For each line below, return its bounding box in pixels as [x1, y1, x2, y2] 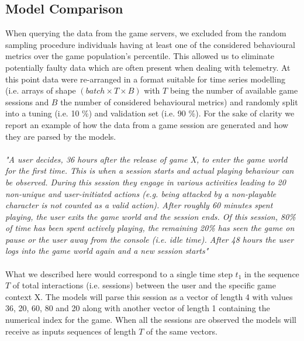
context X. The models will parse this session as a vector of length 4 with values [5, 290, 293, 302]
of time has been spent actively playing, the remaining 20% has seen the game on [5, 222, 295, 234]
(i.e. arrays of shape [5, 84, 76, 97]
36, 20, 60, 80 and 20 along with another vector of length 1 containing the [5, 302, 270, 314]
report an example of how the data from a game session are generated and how [5, 118, 289, 130]
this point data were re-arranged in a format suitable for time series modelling [5, 73, 285, 85]
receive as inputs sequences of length [5, 325, 136, 337]
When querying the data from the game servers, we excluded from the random [5, 27, 286, 39]
